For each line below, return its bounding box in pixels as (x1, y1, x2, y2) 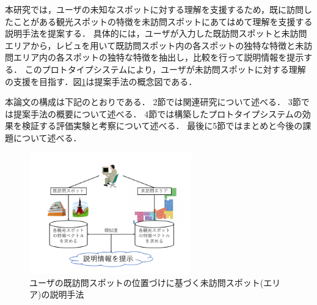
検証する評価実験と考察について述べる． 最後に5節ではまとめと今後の (21, 119, 303, 132)
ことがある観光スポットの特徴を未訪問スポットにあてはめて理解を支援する (13, 15, 313, 28)
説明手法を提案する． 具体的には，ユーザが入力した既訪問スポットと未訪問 (5, 27, 307, 40)
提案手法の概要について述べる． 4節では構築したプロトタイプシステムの (13, 107, 302, 120)
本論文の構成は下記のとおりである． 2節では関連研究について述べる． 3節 (5, 95, 301, 108)
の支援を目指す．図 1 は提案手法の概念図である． (5, 75, 197, 87)
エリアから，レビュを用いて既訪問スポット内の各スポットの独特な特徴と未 (5, 39, 304, 51)
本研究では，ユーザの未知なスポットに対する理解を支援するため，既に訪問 (5, 3, 304, 15)
